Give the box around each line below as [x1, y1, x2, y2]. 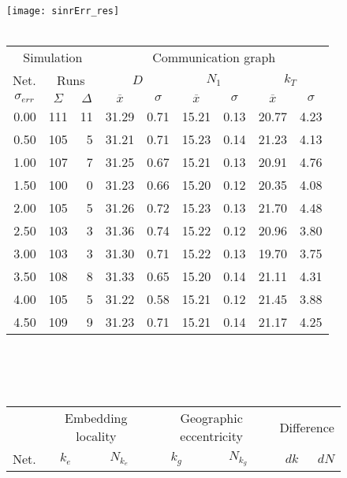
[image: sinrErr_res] [6, 6, 120, 17]
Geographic [180, 409, 243, 428]
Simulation [23, 48, 83, 67]
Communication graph [152, 48, 276, 67]
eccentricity [180, 427, 243, 446]
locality [76, 427, 117, 446]
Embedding [65, 409, 128, 428]
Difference [279, 417, 334, 436]
